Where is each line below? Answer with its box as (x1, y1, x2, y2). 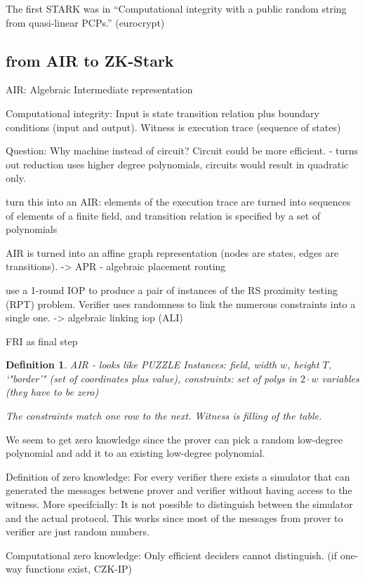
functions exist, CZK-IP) (25, 561, 133, 576)
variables (321, 370, 359, 385)
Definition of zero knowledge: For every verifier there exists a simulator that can (6, 469, 350, 483)
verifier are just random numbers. (6, 524, 150, 539)
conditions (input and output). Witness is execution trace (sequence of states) (6, 119, 341, 134)
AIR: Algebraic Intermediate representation (6, 82, 193, 97)
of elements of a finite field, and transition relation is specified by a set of (6, 208, 321, 222)
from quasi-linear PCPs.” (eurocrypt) (6, 15, 165, 29)
